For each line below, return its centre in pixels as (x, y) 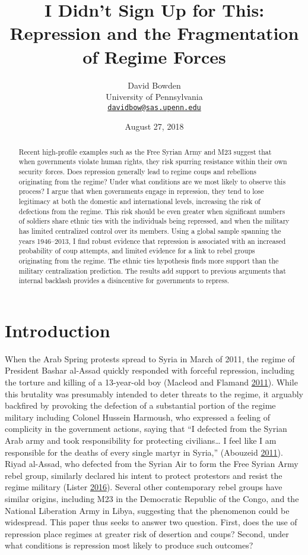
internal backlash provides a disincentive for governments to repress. (124, 280)
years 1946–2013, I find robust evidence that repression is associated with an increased (152, 241)
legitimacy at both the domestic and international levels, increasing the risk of (139, 201)
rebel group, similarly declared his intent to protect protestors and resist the (144, 475)
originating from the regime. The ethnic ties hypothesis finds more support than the (149, 260)
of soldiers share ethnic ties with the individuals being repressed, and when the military (154, 221)
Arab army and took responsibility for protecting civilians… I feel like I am (141, 440)
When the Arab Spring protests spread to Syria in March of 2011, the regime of (150, 358)
